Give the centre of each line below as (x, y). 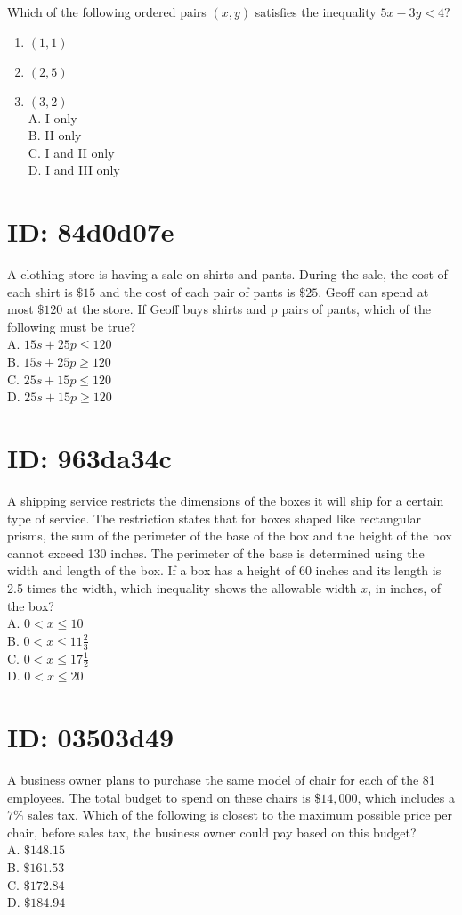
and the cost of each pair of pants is (198, 291)
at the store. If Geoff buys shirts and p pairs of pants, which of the (248, 309)
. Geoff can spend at (373, 291)
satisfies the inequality (316, 12)
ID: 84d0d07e (91, 231)
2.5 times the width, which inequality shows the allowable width (182, 587)
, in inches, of (405, 587)
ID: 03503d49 (91, 737)
